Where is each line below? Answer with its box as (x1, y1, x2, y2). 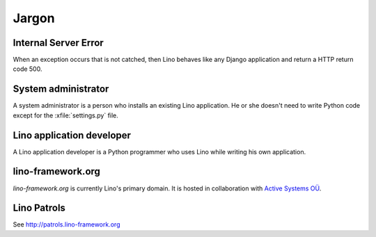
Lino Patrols (13, 202, 66, 214)
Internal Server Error (13, 37, 104, 49)
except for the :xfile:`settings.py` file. (13, 111, 118, 120)
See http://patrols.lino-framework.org (13, 220, 120, 229)
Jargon (13, 10, 55, 26)
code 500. (13, 65, 42, 73)
